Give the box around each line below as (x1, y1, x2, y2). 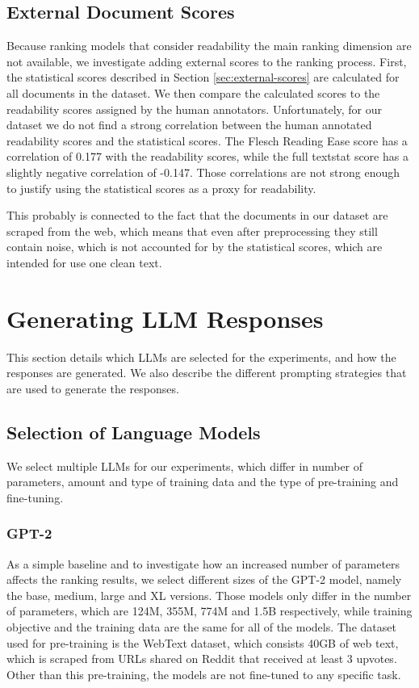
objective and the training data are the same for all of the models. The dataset (6, 619, 396, 635)
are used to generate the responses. (6, 380, 179, 396)
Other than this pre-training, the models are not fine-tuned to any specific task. (6, 665, 401, 682)
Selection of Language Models (6, 419, 261, 444)
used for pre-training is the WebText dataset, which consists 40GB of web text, (6, 634, 399, 651)
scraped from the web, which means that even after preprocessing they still (6, 222, 378, 239)
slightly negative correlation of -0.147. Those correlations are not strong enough (6, 163, 400, 180)
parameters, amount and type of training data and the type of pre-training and (6, 473, 399, 490)
